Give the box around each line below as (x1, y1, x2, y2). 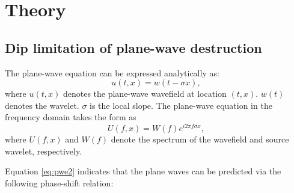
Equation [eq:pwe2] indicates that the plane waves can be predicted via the (5, 165, 281, 177)
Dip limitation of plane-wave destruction (5, 38, 262, 57)
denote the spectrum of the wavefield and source (111, 133, 289, 146)
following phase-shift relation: (5, 176, 114, 189)
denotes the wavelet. (5, 99, 79, 111)
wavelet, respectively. (5, 144, 82, 157)
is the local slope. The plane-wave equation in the (90, 99, 272, 111)
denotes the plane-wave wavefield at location (63, 87, 227, 100)
